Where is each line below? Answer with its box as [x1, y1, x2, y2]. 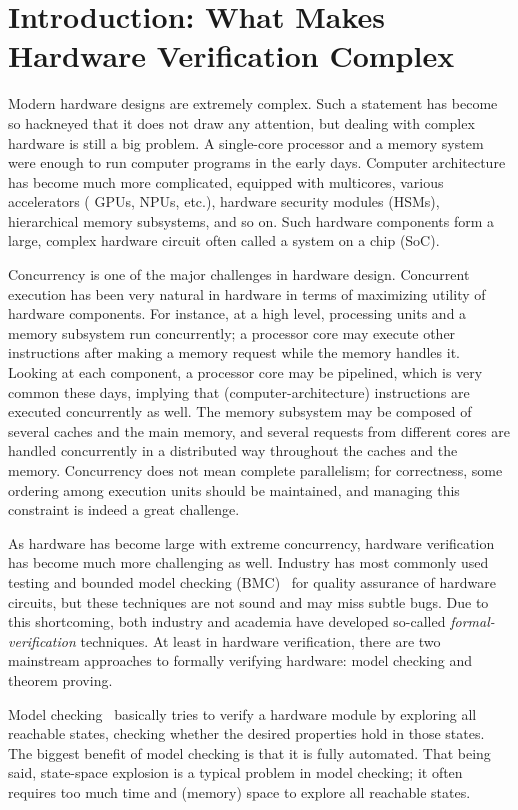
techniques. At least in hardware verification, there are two [80, 630, 441, 651]
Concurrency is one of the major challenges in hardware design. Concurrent [8, 264, 470, 285]
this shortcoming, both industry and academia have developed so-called [8, 611, 446, 632]
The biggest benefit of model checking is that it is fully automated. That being [8, 742, 491, 763]
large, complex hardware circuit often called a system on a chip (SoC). [8, 230, 440, 251]
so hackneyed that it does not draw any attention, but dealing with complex [8, 112, 475, 133]
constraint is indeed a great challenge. [8, 499, 240, 520]
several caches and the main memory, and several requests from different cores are [8, 420, 510, 441]
